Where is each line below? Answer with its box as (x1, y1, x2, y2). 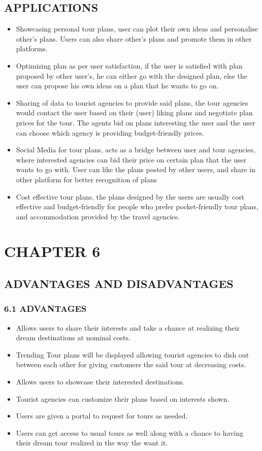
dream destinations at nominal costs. (16, 332, 130, 343)
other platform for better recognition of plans (16, 174, 157, 184)
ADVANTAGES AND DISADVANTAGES (4, 276, 234, 292)
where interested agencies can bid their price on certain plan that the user (16, 154, 247, 165)
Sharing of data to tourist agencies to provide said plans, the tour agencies (16, 97, 248, 108)
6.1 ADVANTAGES (4, 302, 87, 315)
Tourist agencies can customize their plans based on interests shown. (16, 393, 230, 404)
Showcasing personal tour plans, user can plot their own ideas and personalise (16, 23, 258, 34)
